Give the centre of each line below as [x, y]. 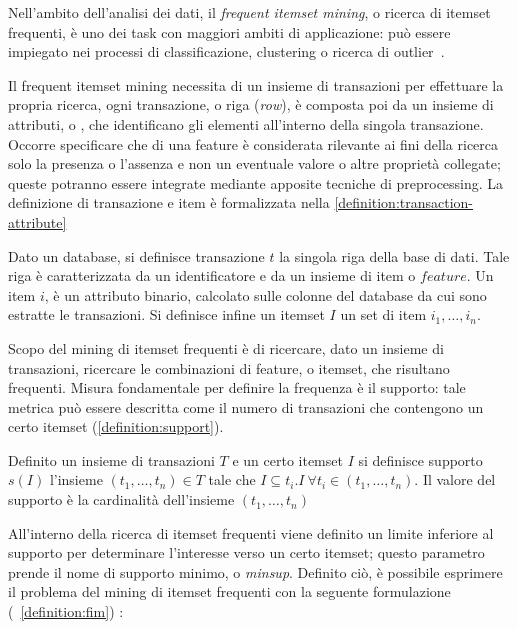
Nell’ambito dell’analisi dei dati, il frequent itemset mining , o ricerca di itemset [249, 12]
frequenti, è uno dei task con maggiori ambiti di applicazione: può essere [229, 31]
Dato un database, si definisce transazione [136, 255]
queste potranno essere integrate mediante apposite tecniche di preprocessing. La [256, 182]
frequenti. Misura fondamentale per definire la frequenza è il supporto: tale [237, 387]
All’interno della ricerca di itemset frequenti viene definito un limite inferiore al [251, 532]
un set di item [383, 314]
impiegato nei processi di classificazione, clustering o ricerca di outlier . [226, 51]
